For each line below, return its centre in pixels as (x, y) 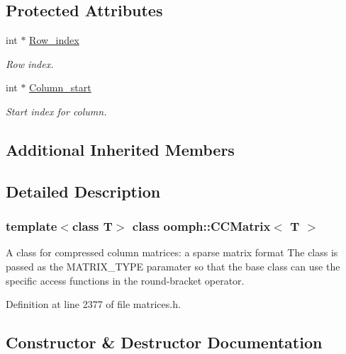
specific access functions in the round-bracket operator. (125, 280)
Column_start (60, 87)
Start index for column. (56, 111)
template (32, 226)
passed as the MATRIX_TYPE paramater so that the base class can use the (173, 266)
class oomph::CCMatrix (201, 226)
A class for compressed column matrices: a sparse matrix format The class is (172, 252)
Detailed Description (83, 191)
